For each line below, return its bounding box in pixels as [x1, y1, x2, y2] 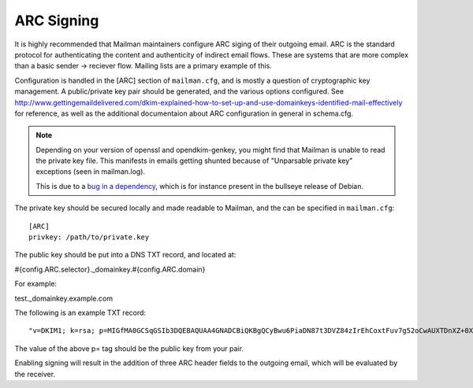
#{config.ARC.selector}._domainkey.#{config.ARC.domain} [14, 264, 206, 274]
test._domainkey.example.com [14, 294, 114, 303]
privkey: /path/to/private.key [28, 233, 150, 242]
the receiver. [14, 369, 55, 379]
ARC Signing [14, 12, 99, 29]
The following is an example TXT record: [14, 308, 146, 317]
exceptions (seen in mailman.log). [35, 167, 146, 176]
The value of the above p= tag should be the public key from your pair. [14, 343, 244, 353]
